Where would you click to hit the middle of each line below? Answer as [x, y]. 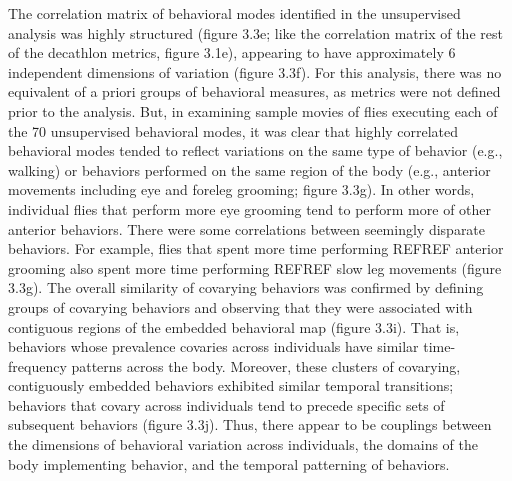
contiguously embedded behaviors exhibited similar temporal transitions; [231, 385]
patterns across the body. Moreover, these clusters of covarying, [266, 365]
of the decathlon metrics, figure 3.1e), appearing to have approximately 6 [232, 52]
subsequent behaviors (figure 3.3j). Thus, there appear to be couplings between [250, 424]
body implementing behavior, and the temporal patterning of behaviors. [229, 463]
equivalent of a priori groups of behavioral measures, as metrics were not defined [254, 91]
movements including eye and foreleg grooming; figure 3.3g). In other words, [241, 189]
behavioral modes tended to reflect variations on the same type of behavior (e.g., [255, 150]
